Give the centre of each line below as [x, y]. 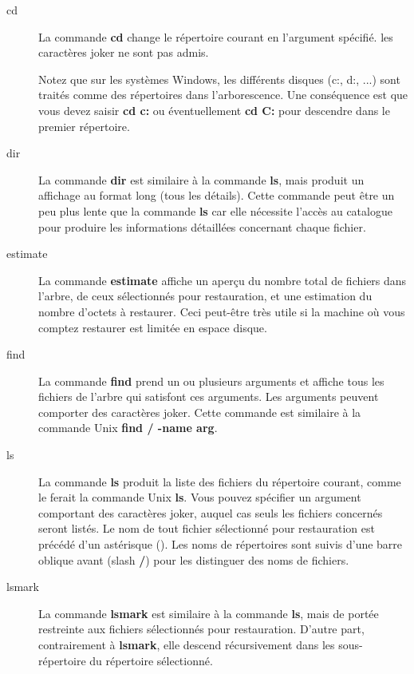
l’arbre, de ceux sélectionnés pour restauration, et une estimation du [205, 296]
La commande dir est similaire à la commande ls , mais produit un [201, 179]
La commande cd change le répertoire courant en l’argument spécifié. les [216, 36]
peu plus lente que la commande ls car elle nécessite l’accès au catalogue [215, 210]
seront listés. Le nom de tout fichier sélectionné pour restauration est [207, 528]
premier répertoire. [84, 126]
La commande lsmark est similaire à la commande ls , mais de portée [209, 613]
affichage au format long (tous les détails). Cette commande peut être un [217, 195]
